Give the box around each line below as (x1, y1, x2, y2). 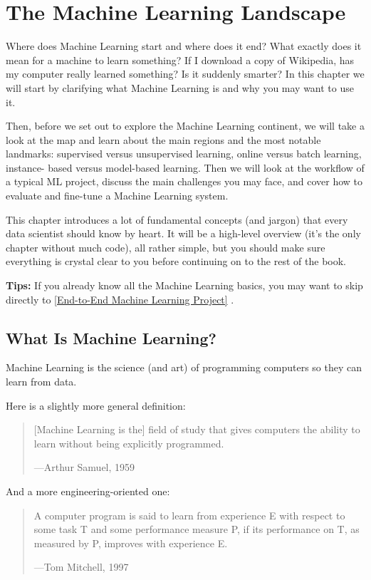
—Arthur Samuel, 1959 (33, 460, 135, 475)
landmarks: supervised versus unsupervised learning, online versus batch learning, (6, 146, 362, 161)
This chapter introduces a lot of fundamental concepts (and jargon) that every (6, 212, 348, 227)
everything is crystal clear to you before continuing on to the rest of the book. (6, 254, 346, 269)
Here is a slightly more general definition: (6, 398, 186, 413)
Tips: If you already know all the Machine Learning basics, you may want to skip (6, 278, 363, 293)
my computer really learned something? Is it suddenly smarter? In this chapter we (6, 66, 365, 81)
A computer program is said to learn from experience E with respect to (33, 507, 345, 522)
